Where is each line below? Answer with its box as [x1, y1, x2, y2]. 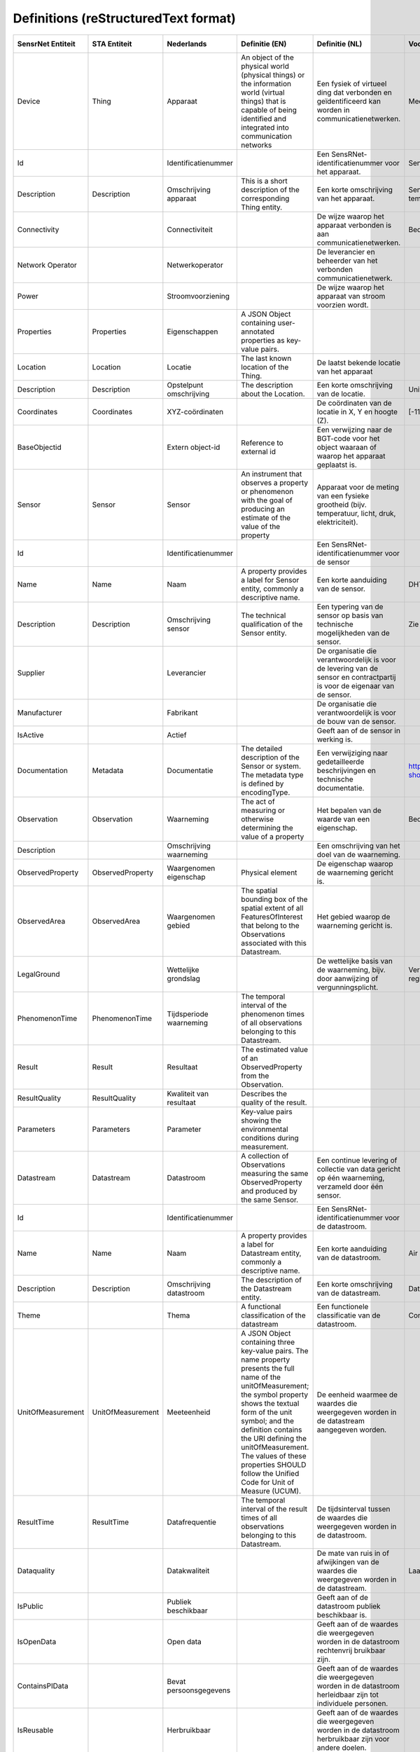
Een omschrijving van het [316, 841, 400, 851]
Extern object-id [167, 442, 220, 452]
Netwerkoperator [167, 260, 223, 270]
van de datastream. [316, 1288, 381, 1298]
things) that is [241, 96, 286, 106]
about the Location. [241, 389, 305, 399]
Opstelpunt [167, 380, 204, 390]
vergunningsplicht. [316, 982, 379, 992]
